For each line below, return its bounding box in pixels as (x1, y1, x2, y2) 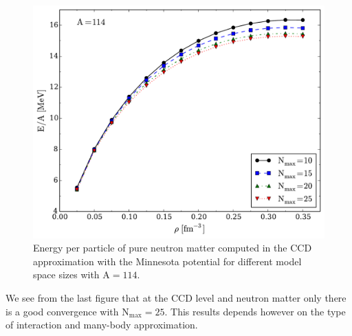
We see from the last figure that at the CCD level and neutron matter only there (5, 291, 346, 305)
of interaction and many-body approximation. (5, 317, 198, 332)
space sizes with (33, 267, 100, 282)
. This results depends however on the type (164, 304, 346, 318)
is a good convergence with (5, 304, 119, 318)
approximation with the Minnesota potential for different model (33, 254, 302, 268)
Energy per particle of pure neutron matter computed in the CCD (33, 240, 312, 255)
